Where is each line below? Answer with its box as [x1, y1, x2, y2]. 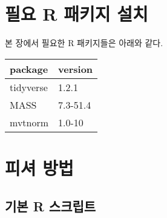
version [58, 61, 93, 76]
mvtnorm [10, 115, 49, 129]
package [10, 61, 48, 76]
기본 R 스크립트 [5, 197, 96, 216]
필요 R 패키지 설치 [5, 1, 148, 26]
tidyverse [10, 80, 48, 94]
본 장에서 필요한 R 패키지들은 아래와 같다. [5, 36, 163, 49]
